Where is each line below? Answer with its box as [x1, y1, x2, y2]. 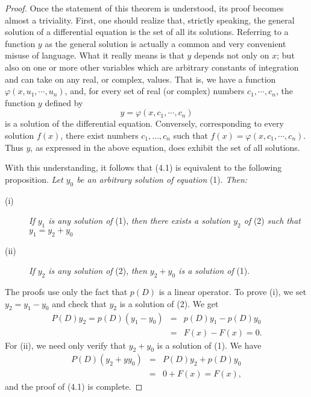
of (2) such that [243, 214, 301, 227]
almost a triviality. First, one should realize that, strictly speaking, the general [5, 13, 295, 26]
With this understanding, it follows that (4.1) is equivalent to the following [5, 161, 282, 174]
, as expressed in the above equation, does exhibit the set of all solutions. [30, 141, 300, 153]
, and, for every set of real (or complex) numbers [64, 84, 245, 97]
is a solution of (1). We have [157, 338, 262, 351]
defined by [45, 96, 83, 109]
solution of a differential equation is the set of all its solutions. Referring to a [5, 25, 289, 38]
